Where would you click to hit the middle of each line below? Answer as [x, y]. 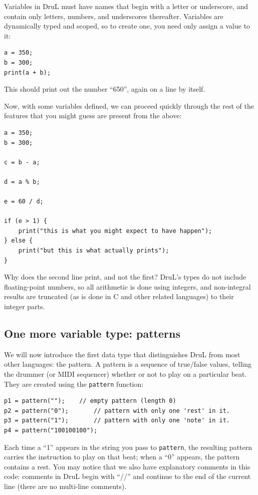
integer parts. [25, 306]
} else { [19, 241]
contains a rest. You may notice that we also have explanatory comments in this [127, 466]
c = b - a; [22, 162]
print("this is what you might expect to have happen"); [115, 231]
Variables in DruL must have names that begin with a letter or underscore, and [126, 6]
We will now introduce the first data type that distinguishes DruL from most [122, 354]
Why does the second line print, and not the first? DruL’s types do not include [125, 277]
